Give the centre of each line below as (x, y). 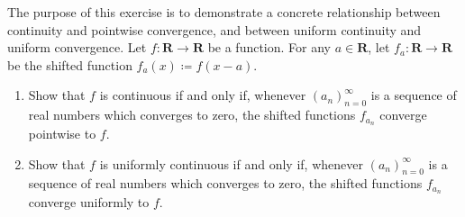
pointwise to (62, 134)
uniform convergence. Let (77, 47)
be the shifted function (70, 64)
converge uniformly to (89, 202)
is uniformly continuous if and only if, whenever (231, 163)
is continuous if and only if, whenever (203, 95)
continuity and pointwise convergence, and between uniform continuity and (214, 29)
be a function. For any (269, 47)
